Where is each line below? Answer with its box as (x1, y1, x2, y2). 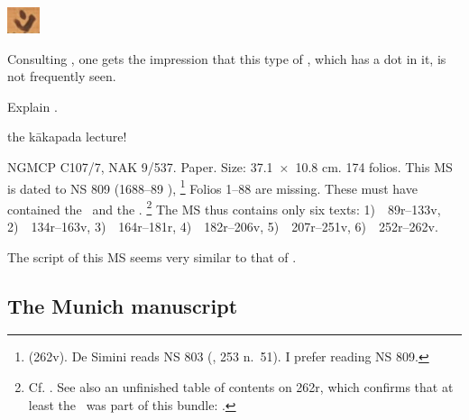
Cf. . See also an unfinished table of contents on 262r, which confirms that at (28, 378, 454, 397)
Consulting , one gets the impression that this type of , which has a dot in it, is (7, 49, 446, 68)
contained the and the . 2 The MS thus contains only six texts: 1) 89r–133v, (7, 196, 441, 218)
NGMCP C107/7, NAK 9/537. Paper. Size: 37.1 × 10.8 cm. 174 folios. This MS (7, 157, 453, 176)
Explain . (7, 96, 58, 115)
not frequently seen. (7, 67, 116, 86)
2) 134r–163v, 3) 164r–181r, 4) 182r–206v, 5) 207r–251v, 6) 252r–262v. (7, 217, 438, 236)
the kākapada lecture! (7, 127, 127, 146)
